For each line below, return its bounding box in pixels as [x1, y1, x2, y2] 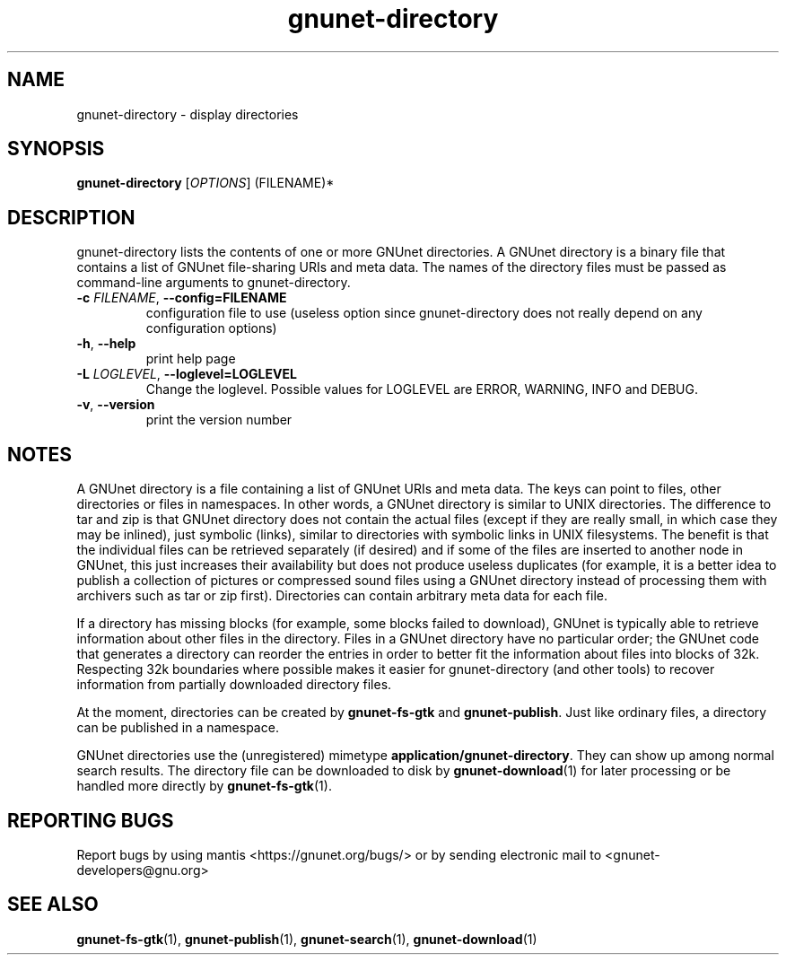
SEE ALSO [7, 893, 99, 916]
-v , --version [76, 397, 155, 413]
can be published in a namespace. [76, 720, 279, 736]
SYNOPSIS [7, 137, 105, 161]
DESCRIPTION [7, 206, 135, 229]
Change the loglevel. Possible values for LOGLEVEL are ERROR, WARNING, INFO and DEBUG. [145, 381, 698, 398]
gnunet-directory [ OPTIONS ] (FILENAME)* [76, 175, 335, 191]
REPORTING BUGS [7, 809, 174, 832]
